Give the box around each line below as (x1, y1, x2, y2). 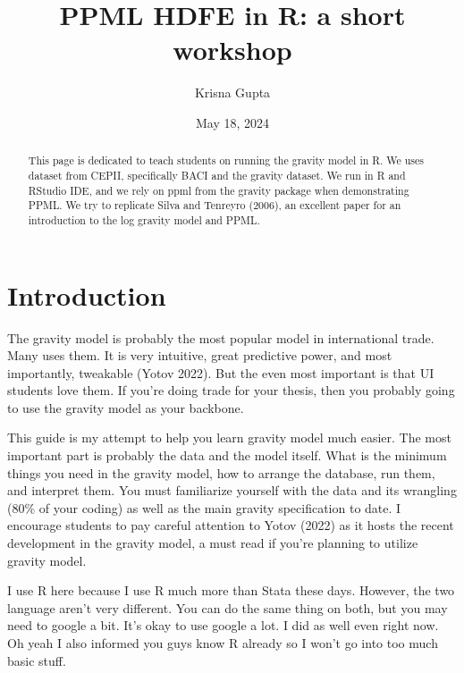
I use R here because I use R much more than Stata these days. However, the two (7, 581, 455, 600)
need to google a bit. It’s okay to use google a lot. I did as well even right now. (7, 616, 439, 635)
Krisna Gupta (194, 83, 271, 102)
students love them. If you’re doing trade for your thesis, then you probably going (7, 381, 455, 400)
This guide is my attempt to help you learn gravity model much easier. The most (7, 428, 451, 447)
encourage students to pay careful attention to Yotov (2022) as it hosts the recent (7, 516, 454, 534)
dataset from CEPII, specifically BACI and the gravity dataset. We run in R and (28, 167, 406, 182)
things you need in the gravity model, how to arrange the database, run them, (7, 463, 435, 482)
